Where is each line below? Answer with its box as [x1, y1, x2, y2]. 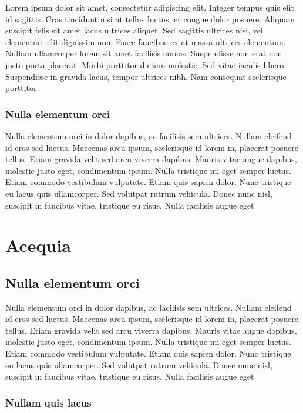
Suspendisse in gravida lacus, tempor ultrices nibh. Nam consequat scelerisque [5, 70, 287, 82]
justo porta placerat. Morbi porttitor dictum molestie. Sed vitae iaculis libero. [5, 58, 287, 70]
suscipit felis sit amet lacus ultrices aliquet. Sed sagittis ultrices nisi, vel [5, 24, 263, 36]
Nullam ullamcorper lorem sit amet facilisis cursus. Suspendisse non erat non [5, 47, 282, 59]
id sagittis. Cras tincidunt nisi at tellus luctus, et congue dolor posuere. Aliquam [5, 12, 295, 25]
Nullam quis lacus [5, 395, 92, 409]
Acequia [5, 233, 71, 257]
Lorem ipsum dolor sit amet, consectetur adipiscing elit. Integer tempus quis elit [5, 1, 294, 13]
